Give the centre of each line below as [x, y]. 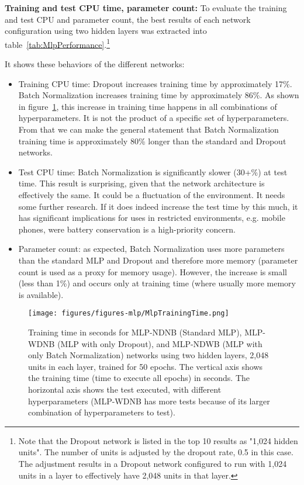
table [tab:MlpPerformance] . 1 [58, 43]
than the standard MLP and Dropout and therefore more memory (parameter [158, 260]
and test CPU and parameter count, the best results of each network [128, 19]
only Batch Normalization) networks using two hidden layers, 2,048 [148, 355]
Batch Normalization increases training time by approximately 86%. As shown [159, 95]
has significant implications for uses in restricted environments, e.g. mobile [152, 218]
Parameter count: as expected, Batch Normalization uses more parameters [151, 249]
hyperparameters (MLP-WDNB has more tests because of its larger [149, 401]
